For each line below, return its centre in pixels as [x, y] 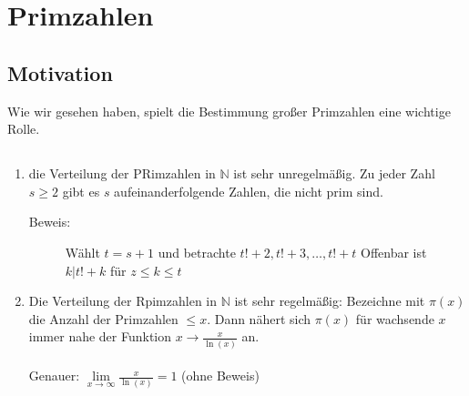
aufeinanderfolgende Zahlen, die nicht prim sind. [249, 191]
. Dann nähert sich [259, 318]
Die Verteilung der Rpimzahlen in [123, 301]
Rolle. [24, 129]
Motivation [60, 72]
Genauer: [54, 376]
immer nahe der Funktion [100, 336]
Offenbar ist [393, 252]
